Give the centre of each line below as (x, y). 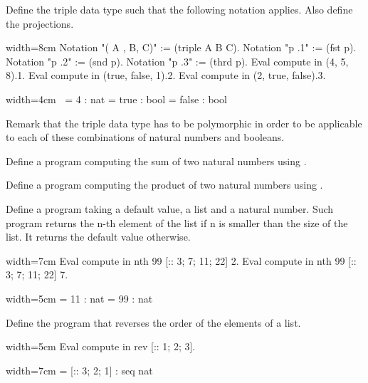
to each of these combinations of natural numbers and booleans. (145, 137)
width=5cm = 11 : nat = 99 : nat (79, 298)
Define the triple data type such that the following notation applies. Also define (179, 9)
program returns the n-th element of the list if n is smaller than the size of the (177, 222)
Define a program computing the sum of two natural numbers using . (156, 161)
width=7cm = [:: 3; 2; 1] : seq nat (79, 370)
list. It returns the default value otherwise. (98, 237)
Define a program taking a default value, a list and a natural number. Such (170, 208)
